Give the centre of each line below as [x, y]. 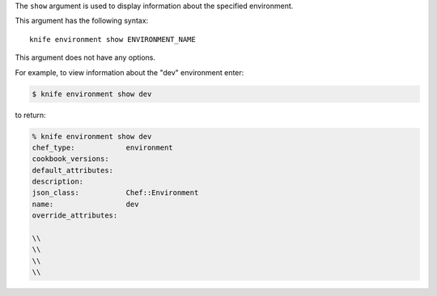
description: [58, 182]
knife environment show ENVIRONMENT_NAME [112, 39]
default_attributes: [72, 170]
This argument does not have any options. [85, 57]
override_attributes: [75, 216]
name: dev [85, 204]
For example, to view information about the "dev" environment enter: [129, 72]
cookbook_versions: [70, 159]
